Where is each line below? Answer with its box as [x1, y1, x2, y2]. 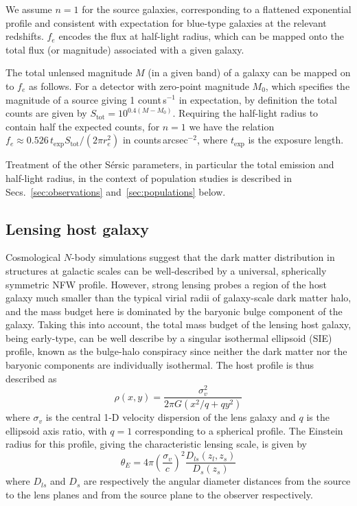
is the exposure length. [248, 133, 344, 147]
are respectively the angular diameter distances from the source [83, 474, 351, 488]
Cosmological [5, 250, 61, 264]
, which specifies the [265, 78, 350, 93]
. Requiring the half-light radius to [172, 106, 319, 120]
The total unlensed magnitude [5, 65, 133, 80]
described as [5, 371, 57, 385]
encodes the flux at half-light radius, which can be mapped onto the [58, 29, 344, 43]
